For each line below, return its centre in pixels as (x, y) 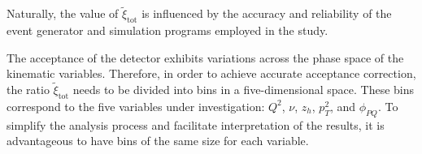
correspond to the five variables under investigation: (136, 106)
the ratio (28, 90)
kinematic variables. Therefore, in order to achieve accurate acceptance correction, (211, 73)
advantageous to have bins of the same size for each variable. (158, 141)
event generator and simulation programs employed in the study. (167, 30)
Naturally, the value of (63, 13)
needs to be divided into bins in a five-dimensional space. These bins (244, 90)
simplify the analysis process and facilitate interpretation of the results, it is (196, 124)
